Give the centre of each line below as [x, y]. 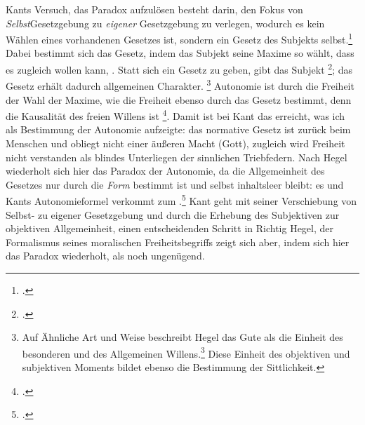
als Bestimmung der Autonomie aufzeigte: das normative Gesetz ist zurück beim [178, 129]
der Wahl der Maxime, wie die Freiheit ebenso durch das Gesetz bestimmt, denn [179, 99]
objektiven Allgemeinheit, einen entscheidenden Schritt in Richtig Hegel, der [170, 228]
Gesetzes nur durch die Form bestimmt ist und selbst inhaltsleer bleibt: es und [175, 184]
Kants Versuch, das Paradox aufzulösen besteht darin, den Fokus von [154, 9]
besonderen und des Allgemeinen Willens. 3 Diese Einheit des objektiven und [186, 352]
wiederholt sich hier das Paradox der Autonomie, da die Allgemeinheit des [165, 171]
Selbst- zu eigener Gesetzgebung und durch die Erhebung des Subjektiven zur [173, 214]
